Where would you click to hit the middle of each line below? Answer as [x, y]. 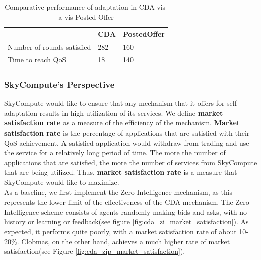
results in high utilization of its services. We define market [131, 113]
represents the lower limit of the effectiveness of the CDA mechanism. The [119, 202]
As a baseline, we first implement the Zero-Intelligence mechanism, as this [118, 192]
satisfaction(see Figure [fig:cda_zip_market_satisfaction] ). [95, 251]
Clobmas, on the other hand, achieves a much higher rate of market [126, 241]
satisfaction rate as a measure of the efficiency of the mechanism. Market [122, 123]
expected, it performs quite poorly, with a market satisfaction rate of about [120, 231]
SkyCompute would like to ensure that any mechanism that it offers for [114, 103]
